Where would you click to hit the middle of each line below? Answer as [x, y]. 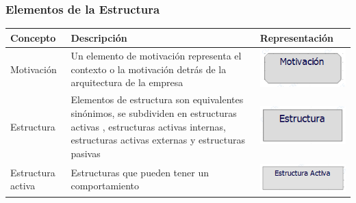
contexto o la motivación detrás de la [149, 69]
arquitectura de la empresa [127, 82]
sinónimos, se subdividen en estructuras [154, 113]
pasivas [86, 153]
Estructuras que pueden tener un [140, 172]
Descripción [99, 37]
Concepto [33, 37]
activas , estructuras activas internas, [148, 126]
